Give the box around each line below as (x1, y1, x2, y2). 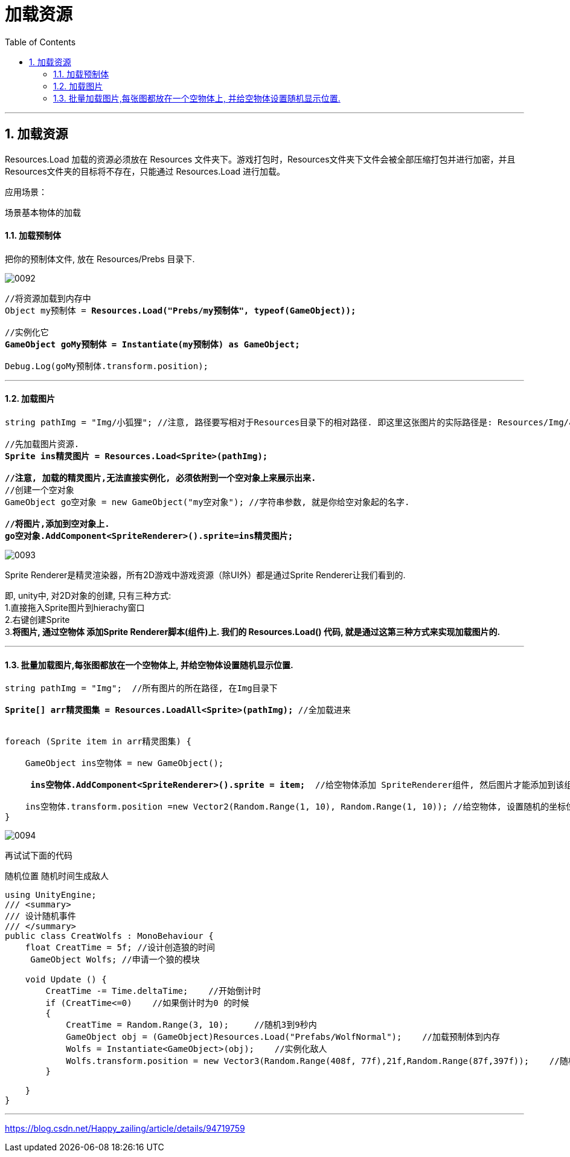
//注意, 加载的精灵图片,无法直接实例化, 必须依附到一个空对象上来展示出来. (5, 473, 316, 483)
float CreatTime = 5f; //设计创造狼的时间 (25, 943, 216, 953)
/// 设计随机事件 (5, 911, 76, 921)
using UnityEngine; (5, 890, 97, 900)
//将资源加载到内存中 (5, 293, 91, 303)
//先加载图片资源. (5, 439, 80, 450)
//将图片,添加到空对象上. (5, 519, 110, 529)
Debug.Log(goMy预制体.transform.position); (5, 361, 209, 371)
